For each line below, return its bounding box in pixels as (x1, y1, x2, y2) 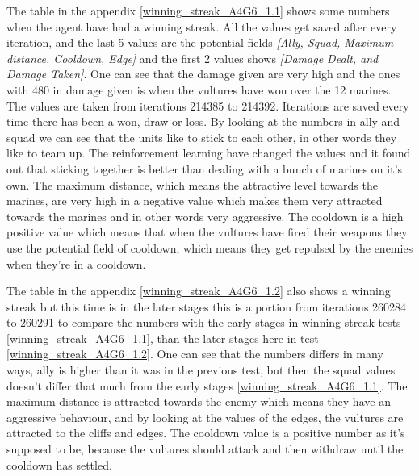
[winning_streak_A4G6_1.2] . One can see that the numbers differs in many (6, 345, 383, 362)
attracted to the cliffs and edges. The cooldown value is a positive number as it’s (6, 424, 405, 441)
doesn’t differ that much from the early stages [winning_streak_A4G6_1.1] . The (6, 377, 408, 394)
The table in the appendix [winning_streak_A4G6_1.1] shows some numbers (6, 2, 390, 19)
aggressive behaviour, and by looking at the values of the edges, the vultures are (6, 408, 404, 425)
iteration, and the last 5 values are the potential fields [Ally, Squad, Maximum (6, 34, 394, 51)
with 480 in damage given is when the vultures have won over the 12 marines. (6, 81, 392, 98)
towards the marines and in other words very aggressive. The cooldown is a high (6, 207, 404, 224)
